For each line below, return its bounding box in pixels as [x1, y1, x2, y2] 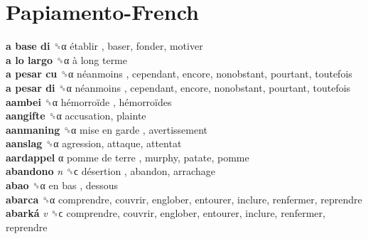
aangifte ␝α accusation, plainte [6, 108, 146, 123]
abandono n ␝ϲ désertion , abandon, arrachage [6, 164, 215, 179]
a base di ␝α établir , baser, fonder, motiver [6, 38, 203, 53]
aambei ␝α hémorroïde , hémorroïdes [6, 94, 172, 109]
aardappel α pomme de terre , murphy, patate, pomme [6, 149, 249, 164]
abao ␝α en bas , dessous [6, 178, 119, 193]
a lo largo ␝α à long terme [6, 52, 127, 67]
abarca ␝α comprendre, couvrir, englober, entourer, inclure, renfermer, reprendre [6, 191, 362, 206]
